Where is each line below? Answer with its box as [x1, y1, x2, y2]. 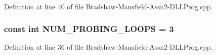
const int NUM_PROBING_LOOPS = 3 [4, 22, 174, 34]
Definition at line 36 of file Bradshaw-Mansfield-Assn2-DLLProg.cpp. [4, 41, 213, 52]
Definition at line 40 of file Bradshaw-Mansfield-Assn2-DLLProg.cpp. [4, 1, 213, 11]
